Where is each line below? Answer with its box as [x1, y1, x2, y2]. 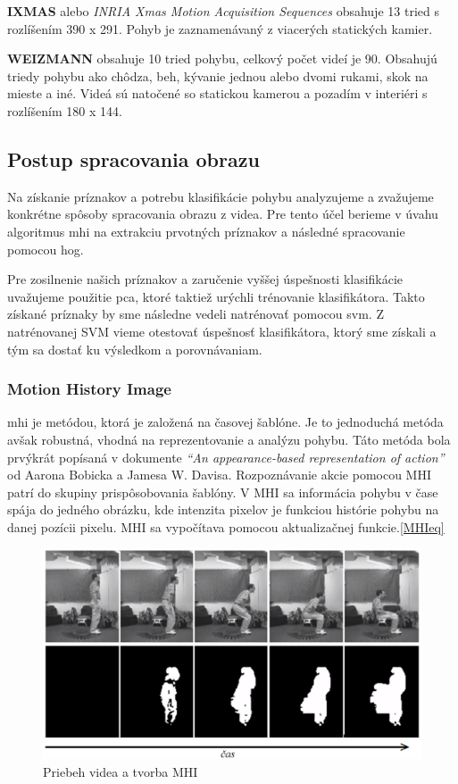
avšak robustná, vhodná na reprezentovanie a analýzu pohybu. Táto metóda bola [7, 430, 451, 448]
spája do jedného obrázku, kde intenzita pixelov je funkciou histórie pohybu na [7, 500, 439, 519]
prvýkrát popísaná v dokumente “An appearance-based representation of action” [7, 447, 445, 466]
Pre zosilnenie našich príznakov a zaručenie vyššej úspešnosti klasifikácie [7, 270, 404, 288]
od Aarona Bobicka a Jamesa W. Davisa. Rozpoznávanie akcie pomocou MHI [7, 465, 431, 484]
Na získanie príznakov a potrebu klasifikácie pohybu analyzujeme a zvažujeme [7, 187, 434, 205]
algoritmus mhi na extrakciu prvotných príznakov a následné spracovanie [7, 221, 405, 240]
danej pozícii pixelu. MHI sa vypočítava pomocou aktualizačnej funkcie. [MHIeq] [7, 517, 445, 536]
